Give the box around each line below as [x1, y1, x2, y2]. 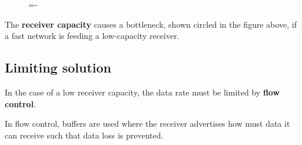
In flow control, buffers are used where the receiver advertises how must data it [5, 117, 290, 130]
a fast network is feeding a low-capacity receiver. [5, 29, 180, 42]
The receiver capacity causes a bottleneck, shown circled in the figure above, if [5, 18, 297, 30]
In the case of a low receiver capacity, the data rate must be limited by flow [5, 85, 280, 98]
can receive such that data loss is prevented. [5, 128, 164, 141]
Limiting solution [5, 58, 111, 77]
